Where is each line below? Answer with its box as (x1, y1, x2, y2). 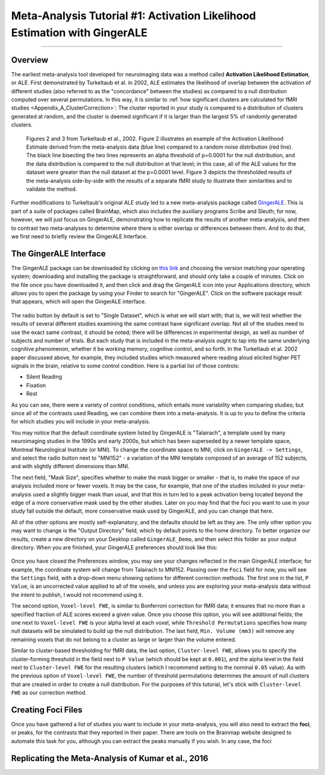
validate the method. (26, 185, 78, 193)
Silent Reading (26, 373, 63, 380)
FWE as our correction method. (11, 689, 87, 696)
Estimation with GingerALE (11, 26, 147, 39)
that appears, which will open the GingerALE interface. (11, 298, 147, 305)
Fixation (26, 381, 46, 389)
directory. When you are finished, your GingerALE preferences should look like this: (11, 543, 218, 551)
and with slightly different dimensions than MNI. (11, 463, 130, 470)
